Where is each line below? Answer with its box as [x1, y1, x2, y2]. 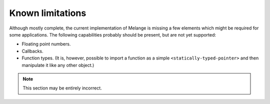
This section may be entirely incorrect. [22, 85, 102, 91]
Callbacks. [21, 48, 43, 54]
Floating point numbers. [21, 41, 71, 47]
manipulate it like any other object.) [21, 62, 94, 68]
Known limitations [9, 7, 86, 18]
